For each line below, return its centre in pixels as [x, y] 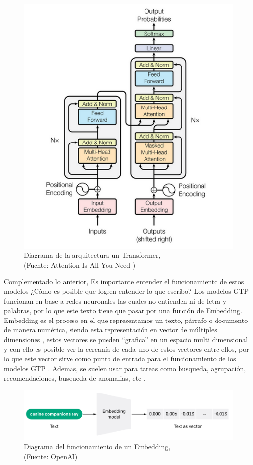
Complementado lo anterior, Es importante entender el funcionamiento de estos [124, 281]
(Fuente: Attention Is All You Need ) [80, 265]
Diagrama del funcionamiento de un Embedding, [97, 447]
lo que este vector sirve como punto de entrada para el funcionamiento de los [120, 359]
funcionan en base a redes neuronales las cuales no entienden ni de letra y [115, 301]
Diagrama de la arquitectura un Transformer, [92, 255]
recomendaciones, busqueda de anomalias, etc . [75, 378]
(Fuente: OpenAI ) [51, 456]
